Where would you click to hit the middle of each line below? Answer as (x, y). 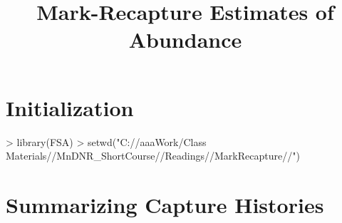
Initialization (70, 107)
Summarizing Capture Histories (165, 204)
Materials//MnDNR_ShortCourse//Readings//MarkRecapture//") (153, 156)
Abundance (185, 40)
